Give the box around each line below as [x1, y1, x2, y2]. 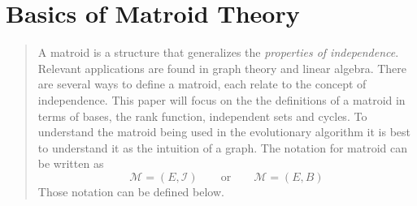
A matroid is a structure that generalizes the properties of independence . [37, 44, 399, 61]
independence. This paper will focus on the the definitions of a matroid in [37, 91, 406, 108]
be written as [37, 155, 104, 172]
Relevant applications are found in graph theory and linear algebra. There [37, 59, 407, 76]
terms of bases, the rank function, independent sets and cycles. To [37, 107, 367, 124]
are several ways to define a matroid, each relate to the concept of [37, 75, 367, 92]
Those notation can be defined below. [37, 182, 224, 200]
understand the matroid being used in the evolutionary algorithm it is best [37, 123, 411, 140]
